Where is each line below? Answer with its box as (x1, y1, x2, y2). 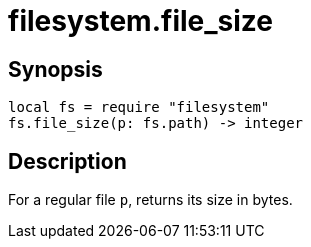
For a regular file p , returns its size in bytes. (8, 191, 293, 209)
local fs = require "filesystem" (8, 99, 270, 116)
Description (8, 148, 127, 174)
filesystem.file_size (8, 4, 274, 38)
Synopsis (8, 56, 103, 82)
